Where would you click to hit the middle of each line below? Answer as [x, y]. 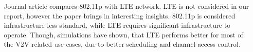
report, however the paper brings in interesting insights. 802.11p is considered [120, 15]
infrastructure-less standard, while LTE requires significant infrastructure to [117, 25]
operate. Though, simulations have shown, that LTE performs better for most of [124, 34]
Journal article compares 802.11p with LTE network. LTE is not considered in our [126, 6]
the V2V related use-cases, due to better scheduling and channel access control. [122, 44]
